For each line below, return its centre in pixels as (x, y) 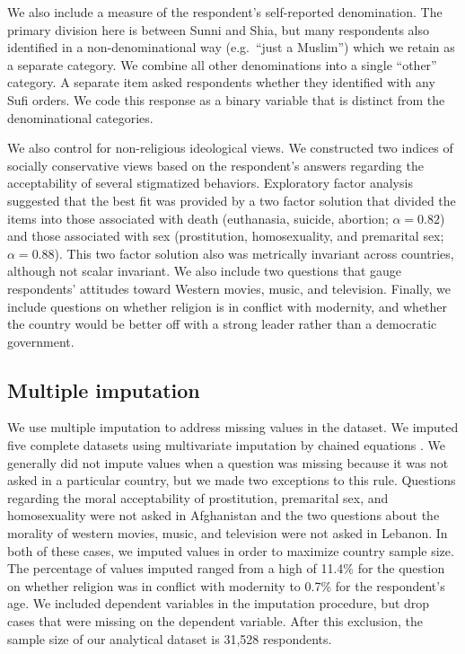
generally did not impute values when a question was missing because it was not (228, 462)
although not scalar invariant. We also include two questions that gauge (205, 271)
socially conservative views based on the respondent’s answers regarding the (215, 165)
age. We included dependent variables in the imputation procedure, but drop (219, 603)
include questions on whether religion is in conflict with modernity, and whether (228, 306)
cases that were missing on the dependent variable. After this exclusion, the (215, 621)
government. (41, 341)
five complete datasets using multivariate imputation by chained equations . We (227, 445)
